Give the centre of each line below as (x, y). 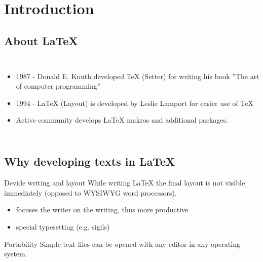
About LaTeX (41, 40)
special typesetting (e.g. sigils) (63, 226)
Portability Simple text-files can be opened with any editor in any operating (122, 244)
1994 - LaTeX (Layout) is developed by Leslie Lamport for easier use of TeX (135, 103)
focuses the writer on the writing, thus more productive (102, 210)
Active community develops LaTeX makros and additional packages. (122, 120)
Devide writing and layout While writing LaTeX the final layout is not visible (125, 183)
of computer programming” (58, 86)
